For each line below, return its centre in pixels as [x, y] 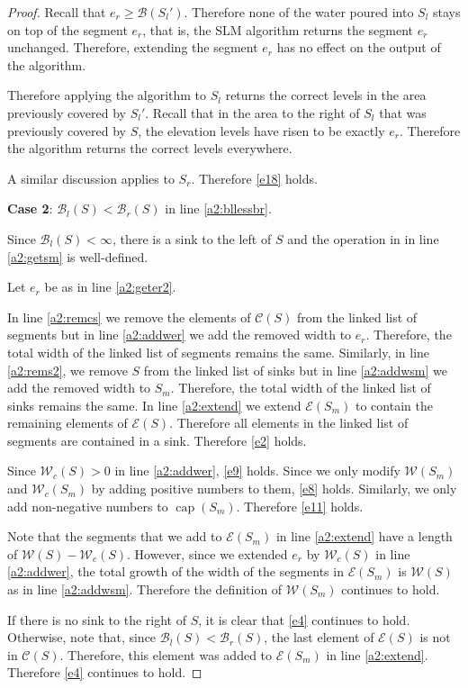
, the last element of [319, 637]
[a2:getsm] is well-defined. [78, 256]
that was [403, 112]
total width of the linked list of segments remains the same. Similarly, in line [219, 352]
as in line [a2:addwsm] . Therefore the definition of [145, 589]
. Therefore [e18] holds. [254, 178]
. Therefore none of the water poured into [299, 12]
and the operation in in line [363, 238]
